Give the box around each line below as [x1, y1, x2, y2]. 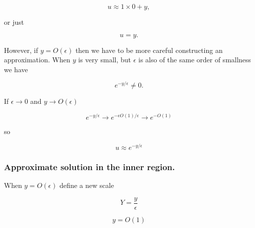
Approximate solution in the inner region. [4, 160, 175, 173]
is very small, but [78, 54, 131, 65]
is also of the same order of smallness [138, 54, 251, 65]
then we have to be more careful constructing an [75, 45, 223, 55]
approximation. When [4, 54, 70, 65]
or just [4, 17, 24, 27]
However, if [4, 45, 38, 55]
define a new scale [59, 180, 114, 190]
